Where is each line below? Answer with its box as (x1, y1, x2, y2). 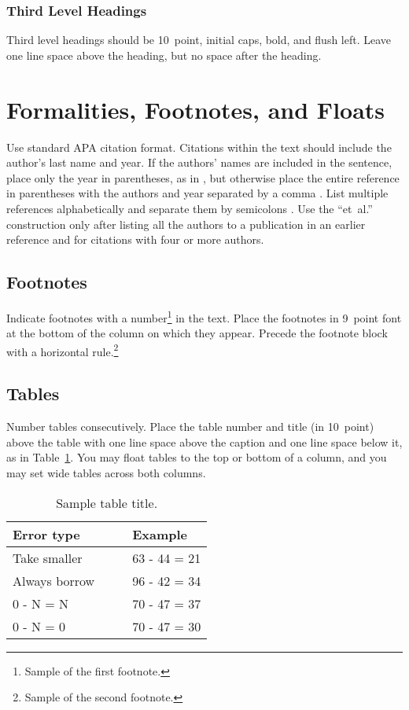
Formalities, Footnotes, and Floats (6, 93, 385, 125)
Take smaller (13, 548, 83, 567)
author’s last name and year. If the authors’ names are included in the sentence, (6, 154, 392, 171)
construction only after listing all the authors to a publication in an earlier (6, 215, 366, 232)
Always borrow (13, 571, 95, 590)
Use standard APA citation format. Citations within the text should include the (6, 138, 392, 155)
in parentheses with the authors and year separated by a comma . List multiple (6, 185, 389, 201)
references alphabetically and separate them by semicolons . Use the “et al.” (6, 200, 373, 216)
